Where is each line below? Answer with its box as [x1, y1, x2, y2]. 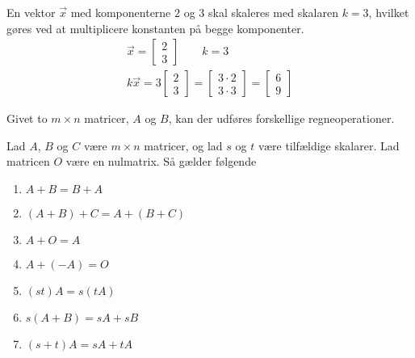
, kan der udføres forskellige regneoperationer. [168, 110, 395, 127]
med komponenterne [70, 4, 171, 20]
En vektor [6, 4, 56, 20]
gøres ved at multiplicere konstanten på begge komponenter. [6, 19, 304, 36]
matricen [6, 153, 50, 170]
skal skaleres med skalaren [207, 4, 338, 20]
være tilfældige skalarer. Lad [258, 137, 400, 154]
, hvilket [368, 4, 409, 20]
